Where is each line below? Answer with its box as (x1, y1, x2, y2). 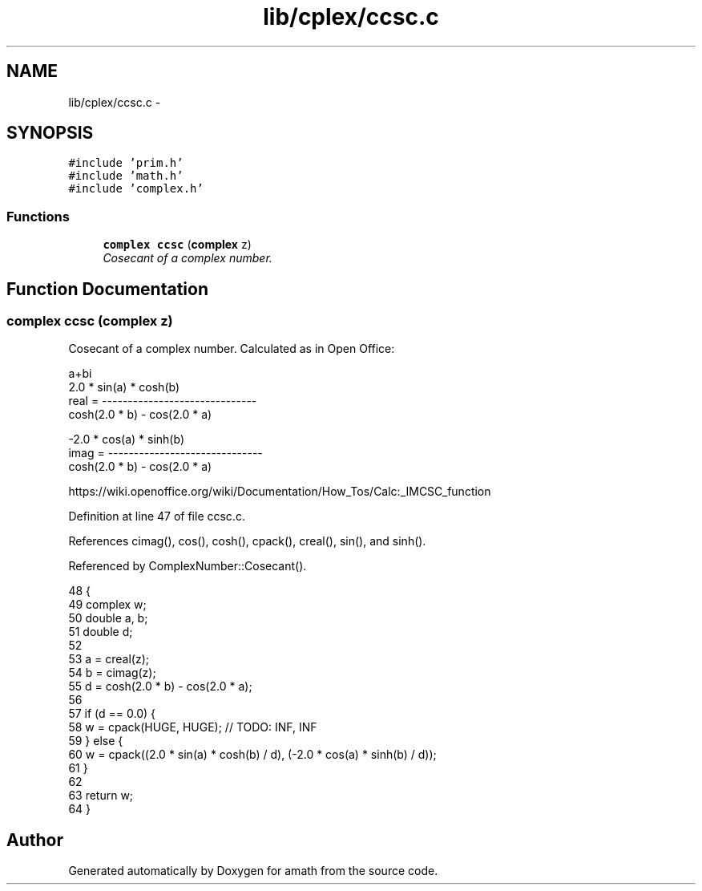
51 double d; (68, 625, 133, 639)
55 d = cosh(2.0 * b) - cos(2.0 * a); (68, 679, 252, 694)
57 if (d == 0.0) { (68, 707, 155, 721)
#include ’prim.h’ (68, 156, 184, 170)
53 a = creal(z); (68, 652, 150, 666)
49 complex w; (68, 597, 147, 612)
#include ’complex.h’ (68, 182, 204, 196)
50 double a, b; (68, 611, 148, 626)
